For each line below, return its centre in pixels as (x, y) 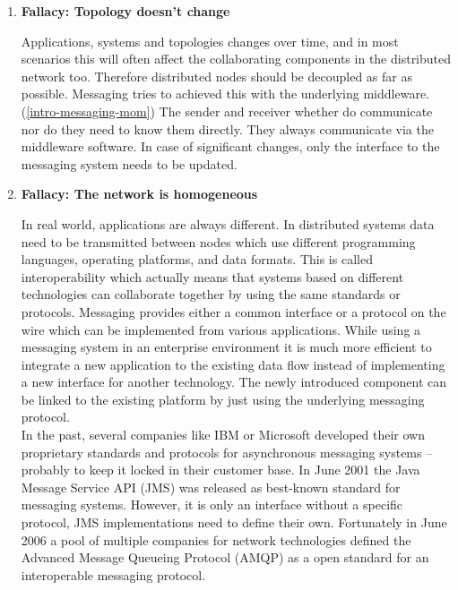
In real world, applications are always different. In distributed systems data (228, 223)
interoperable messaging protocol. (113, 574)
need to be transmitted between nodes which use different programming (218, 241)
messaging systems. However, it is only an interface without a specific (212, 504)
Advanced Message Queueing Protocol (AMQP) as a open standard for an (225, 557)
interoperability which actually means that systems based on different (212, 276)
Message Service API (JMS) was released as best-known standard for (211, 487)
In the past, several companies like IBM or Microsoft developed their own (223, 435)
